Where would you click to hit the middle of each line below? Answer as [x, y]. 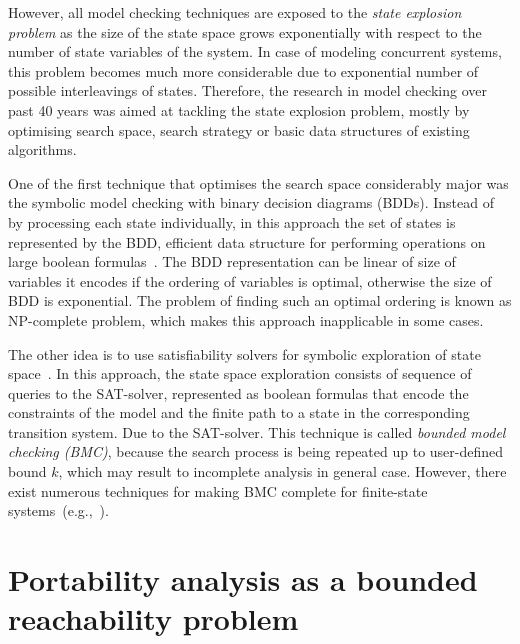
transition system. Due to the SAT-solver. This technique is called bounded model [257, 431]
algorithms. [42, 149]
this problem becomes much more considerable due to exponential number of [243, 70]
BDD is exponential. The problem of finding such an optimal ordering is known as [260, 300]
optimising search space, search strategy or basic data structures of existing [239, 129]
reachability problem [153, 618]
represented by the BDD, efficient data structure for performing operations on [247, 241]
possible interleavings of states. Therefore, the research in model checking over [247, 90]
